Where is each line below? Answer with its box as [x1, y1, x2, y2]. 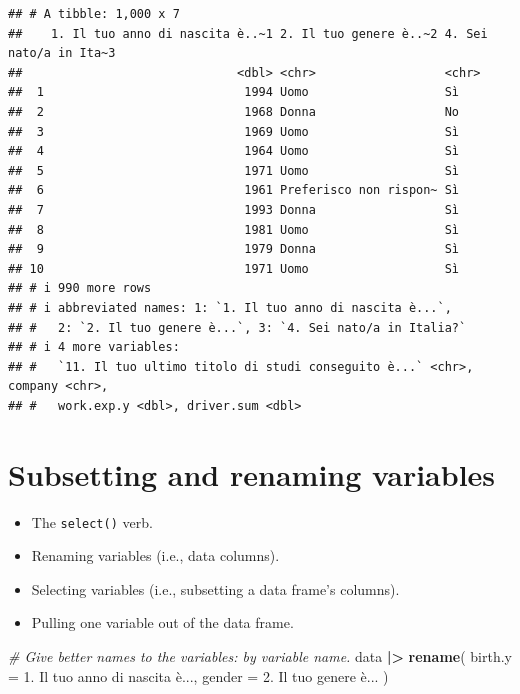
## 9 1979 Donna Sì [8, 242, 460, 257]
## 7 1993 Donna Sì [8, 202, 460, 217]
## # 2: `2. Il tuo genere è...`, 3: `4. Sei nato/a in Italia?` [8, 320, 467, 335]
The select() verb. [31, 511, 153, 532]
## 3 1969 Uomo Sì [8, 124, 460, 139]
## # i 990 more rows [8, 281, 152, 296]
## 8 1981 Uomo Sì [8, 222, 460, 237]
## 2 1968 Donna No [8, 104, 460, 119]
